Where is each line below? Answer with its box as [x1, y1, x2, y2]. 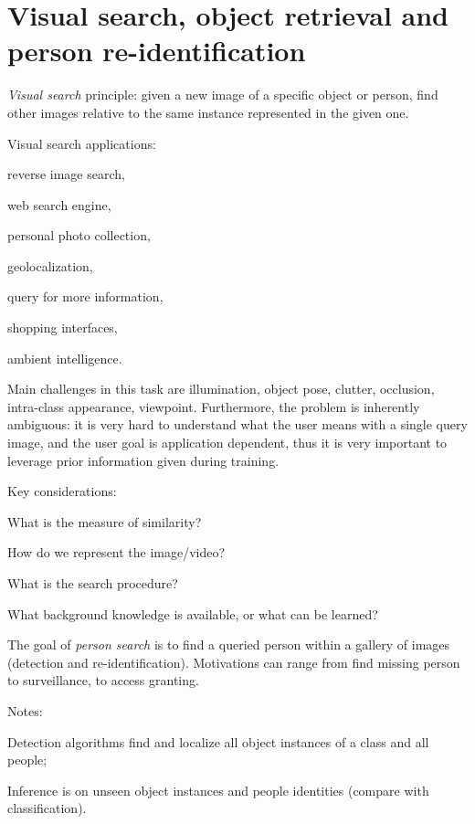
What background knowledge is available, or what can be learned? [7, 604, 378, 623]
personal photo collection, [7, 226, 151, 245]
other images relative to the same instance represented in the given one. [7, 102, 409, 121]
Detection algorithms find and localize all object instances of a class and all [7, 732, 429, 751]
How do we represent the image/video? [7, 543, 226, 562]
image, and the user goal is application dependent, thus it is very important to [7, 433, 448, 452]
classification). [7, 798, 87, 818]
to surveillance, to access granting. [7, 671, 199, 690]
